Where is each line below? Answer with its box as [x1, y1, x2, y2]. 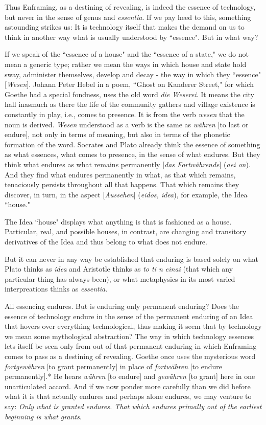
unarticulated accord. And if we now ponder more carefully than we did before [5, 381, 251, 391]
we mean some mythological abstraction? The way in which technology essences [5, 330, 254, 341]
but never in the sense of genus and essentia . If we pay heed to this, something [5, 11, 251, 22]
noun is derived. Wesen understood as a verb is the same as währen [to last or [5, 119, 249, 129]
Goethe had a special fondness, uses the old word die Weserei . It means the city [5, 88, 254, 99]
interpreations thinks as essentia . [5, 283, 108, 294]
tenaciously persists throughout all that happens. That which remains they [5, 179, 239, 190]
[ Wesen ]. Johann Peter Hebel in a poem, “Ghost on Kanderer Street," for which [5, 79, 254, 90]
